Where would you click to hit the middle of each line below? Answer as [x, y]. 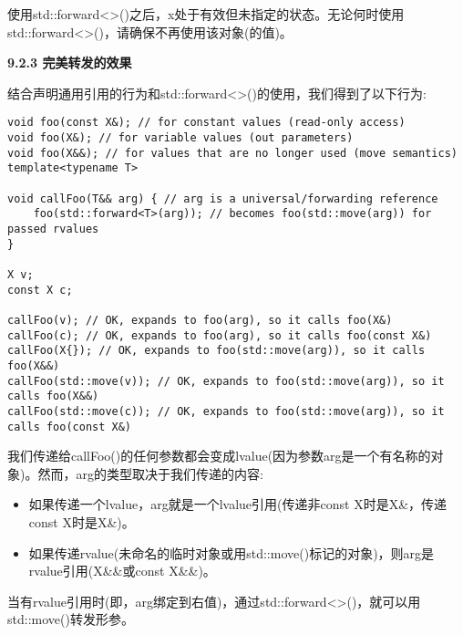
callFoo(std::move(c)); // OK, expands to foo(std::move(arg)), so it [226, 411]
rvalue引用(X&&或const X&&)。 [122, 571]
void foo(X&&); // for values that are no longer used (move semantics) [232, 153]
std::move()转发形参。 [71, 619]
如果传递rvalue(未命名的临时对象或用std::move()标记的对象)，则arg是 [231, 552]
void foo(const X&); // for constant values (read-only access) [206, 123]
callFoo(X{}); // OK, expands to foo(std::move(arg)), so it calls [216, 351]
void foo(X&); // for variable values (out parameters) [180, 138]
